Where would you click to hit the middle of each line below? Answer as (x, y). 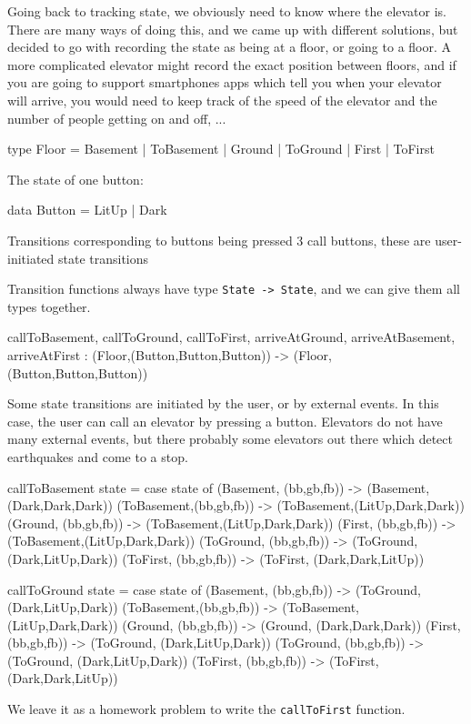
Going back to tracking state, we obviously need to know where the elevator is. (227, 11)
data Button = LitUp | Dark (87, 210)
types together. (49, 306)
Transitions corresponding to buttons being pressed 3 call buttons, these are (219, 240)
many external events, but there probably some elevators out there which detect (230, 439)
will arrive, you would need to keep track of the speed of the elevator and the (222, 100)
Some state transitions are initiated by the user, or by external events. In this (223, 403)
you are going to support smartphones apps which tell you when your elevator (225, 82)
